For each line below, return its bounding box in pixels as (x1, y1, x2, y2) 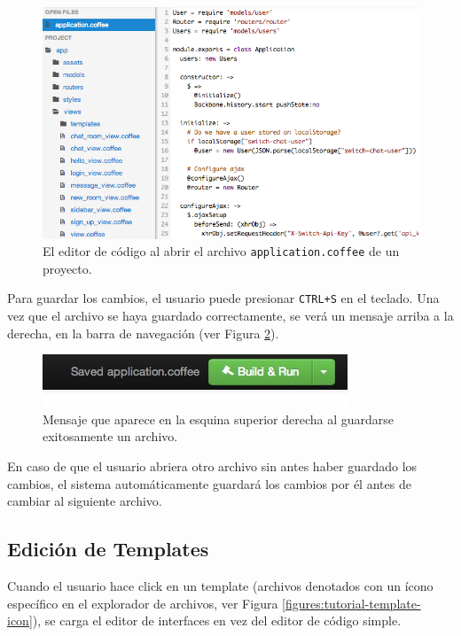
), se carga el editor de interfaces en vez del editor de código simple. (32, 611, 402, 630)
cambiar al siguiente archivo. (7, 492, 162, 510)
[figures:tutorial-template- (282, 593, 421, 612)
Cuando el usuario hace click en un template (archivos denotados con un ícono (7, 576, 434, 594)
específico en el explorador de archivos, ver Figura (7, 593, 278, 612)
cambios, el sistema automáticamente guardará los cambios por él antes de (7, 474, 411, 493)
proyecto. (43, 259, 92, 277)
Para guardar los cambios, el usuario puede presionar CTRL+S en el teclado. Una (7, 289, 440, 307)
